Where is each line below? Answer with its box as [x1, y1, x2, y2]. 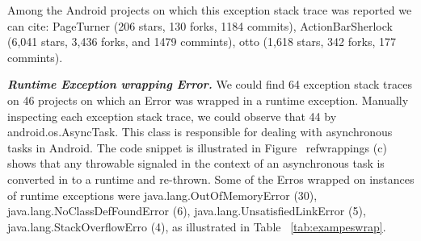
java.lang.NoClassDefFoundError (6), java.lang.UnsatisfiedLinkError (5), [7, 202, 366, 219]
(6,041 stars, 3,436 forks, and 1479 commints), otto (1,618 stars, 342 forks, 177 [7, 33, 396, 50]
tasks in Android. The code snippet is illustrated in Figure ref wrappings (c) [7, 139, 387, 156]
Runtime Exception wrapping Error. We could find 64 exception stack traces [7, 76, 412, 93]
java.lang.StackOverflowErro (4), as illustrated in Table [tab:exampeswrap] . [7, 218, 386, 235]
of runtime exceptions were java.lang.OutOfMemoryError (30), [7, 186, 318, 203]
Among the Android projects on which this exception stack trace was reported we [7, 2, 412, 18]
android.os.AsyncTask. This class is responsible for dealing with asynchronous [7, 123, 393, 140]
